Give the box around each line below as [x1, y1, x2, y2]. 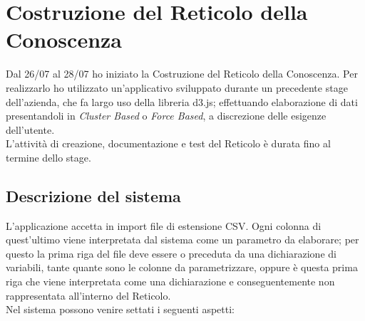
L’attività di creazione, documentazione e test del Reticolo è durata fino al [6, 136, 331, 151]
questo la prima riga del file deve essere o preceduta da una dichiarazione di [6, 246, 336, 261]
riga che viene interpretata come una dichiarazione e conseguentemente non [6, 274, 335, 289]
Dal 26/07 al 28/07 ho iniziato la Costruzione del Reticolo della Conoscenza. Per [6, 66, 358, 81]
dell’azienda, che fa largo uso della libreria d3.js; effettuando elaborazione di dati [6, 94, 358, 109]
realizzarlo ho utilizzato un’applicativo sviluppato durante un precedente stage [6, 80, 348, 95]
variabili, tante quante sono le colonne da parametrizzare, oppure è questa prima [6, 260, 358, 275]
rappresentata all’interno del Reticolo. [6, 288, 171, 302]
